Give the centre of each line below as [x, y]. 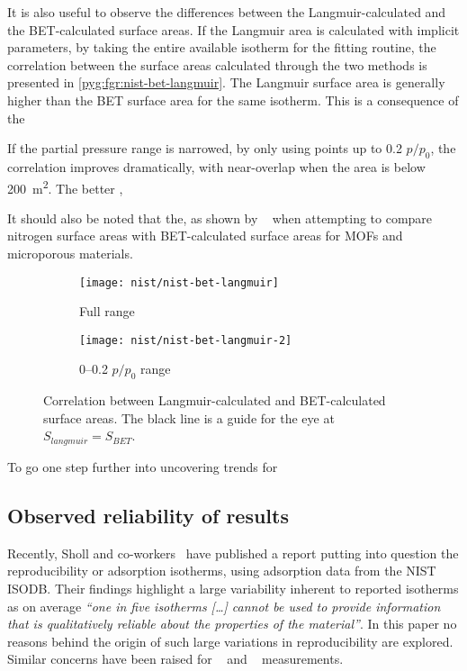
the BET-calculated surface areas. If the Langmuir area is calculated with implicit [233, 29]
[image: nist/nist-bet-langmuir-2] [186, 340]
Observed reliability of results [148, 515]
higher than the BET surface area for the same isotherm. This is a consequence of [233, 100]
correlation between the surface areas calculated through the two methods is [217, 64]
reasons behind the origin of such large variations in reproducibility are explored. [230, 641]
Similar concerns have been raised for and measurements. [175, 659]
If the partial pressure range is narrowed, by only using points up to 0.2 [205, 148]
